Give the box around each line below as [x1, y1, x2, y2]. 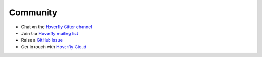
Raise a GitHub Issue [21, 37, 63, 43]
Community [9, 7, 58, 18]
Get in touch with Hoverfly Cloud [21, 44, 87, 50]
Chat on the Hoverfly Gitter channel [21, 24, 92, 30]
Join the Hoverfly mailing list [21, 30, 79, 36]
